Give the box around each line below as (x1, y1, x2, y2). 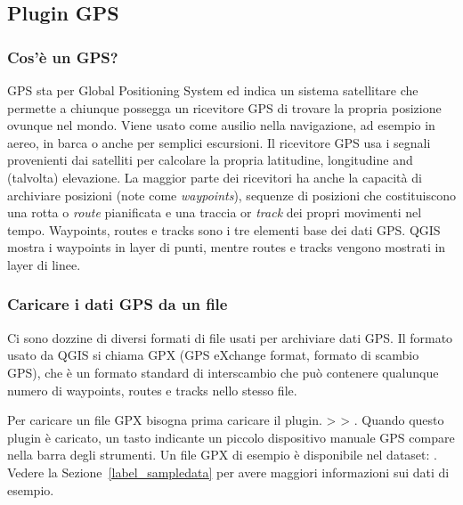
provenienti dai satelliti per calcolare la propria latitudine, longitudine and (7, 151, 413, 169)
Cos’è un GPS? (7, 45, 118, 68)
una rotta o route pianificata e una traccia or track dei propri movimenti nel (7, 203, 422, 222)
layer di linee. (7, 255, 81, 273)
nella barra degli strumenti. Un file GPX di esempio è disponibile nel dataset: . (7, 445, 437, 464)
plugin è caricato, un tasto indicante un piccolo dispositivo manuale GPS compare (7, 428, 455, 446)
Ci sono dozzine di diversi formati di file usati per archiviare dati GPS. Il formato (7, 328, 453, 346)
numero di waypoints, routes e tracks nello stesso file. (7, 380, 297, 399)
